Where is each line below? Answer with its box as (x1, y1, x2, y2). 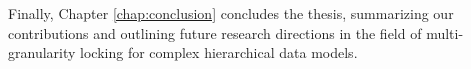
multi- (426, 22, 464, 43)
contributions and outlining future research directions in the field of (8, 22, 422, 43)
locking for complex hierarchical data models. (80, 42, 358, 63)
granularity (8, 42, 76, 63)
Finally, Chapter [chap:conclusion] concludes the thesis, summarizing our (8, 3, 454, 23)
